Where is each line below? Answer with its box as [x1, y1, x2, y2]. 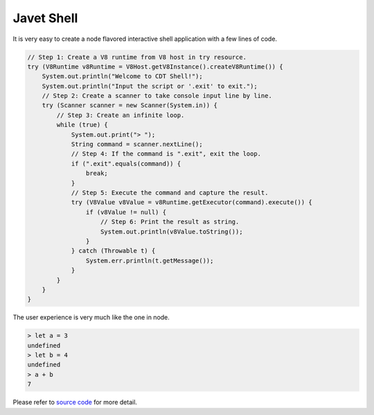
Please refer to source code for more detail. [12, 398, 138, 407]
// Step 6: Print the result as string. [100, 218, 240, 226]
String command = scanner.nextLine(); [71, 141, 204, 148]
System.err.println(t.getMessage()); [85, 256, 214, 265]
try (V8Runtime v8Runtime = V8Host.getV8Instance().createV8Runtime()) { [27, 62, 283, 71]
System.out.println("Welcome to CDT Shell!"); [42, 73, 204, 80]
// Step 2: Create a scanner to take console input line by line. [42, 92, 273, 100]
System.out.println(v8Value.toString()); [100, 227, 243, 236]
